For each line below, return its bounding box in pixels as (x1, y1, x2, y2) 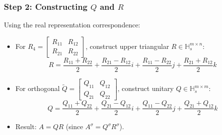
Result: (15, 121, 37, 132)
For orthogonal (15, 83, 60, 93)
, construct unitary (118, 83, 174, 93)
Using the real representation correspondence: (4, 20, 141, 30)
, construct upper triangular (85, 41, 169, 51)
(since (66, 121, 83, 132)
